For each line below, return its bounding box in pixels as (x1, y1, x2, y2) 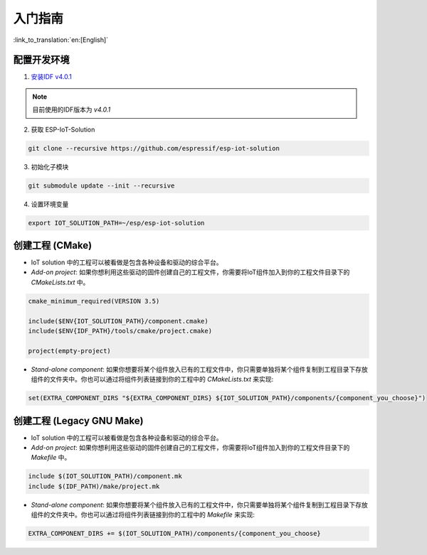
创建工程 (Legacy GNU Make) (13, 414, 144, 426)
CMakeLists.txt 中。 (31, 278, 90, 286)
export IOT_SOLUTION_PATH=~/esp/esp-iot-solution (28, 219, 205, 227)
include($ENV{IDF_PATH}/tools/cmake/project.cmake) (28, 327, 213, 335)
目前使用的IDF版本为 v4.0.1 (32, 105, 111, 114)
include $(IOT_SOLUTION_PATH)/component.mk (28, 473, 183, 480)
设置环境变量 (31, 200, 69, 208)
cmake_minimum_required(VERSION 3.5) (28, 297, 160, 305)
